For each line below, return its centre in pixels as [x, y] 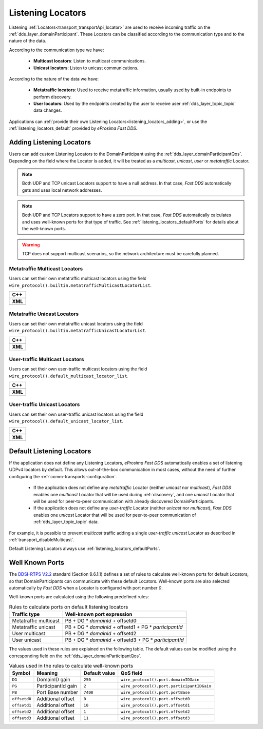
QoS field [131, 673]
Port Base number [57, 692]
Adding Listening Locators [50, 142]
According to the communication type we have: [56, 50]
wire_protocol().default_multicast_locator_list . [69, 376]
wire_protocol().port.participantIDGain [166, 686]
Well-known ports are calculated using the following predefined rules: [79, 597]
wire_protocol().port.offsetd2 [155, 712]
